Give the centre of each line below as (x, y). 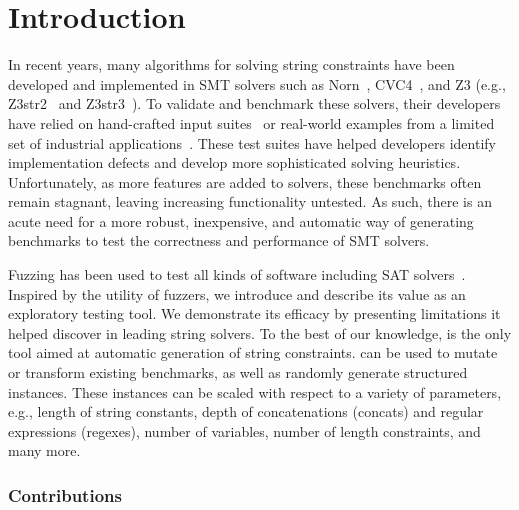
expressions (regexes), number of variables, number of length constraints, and (244, 430)
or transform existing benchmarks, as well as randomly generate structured (238, 372)
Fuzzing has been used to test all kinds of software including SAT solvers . (237, 274)
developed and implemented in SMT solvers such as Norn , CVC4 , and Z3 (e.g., (257, 83)
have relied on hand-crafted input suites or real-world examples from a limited (251, 122)
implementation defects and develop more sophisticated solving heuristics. (234, 162)
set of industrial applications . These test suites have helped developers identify (252, 142)
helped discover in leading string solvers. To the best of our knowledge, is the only (260, 332)
